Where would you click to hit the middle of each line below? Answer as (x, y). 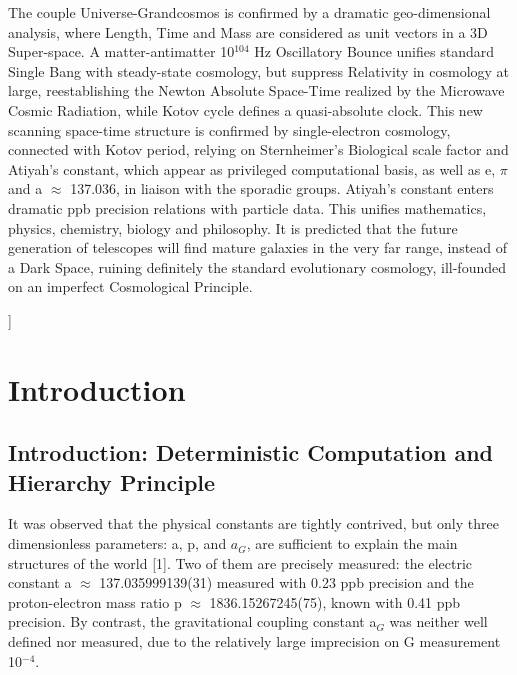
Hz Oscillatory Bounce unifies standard (374, 51)
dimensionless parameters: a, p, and (117, 543)
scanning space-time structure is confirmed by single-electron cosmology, (229, 129)
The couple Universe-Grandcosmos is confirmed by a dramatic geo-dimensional (249, 12)
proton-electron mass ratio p (95, 601)
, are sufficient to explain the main (352, 543)
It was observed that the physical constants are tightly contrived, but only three (253, 523)
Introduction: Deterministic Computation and (251, 452)
